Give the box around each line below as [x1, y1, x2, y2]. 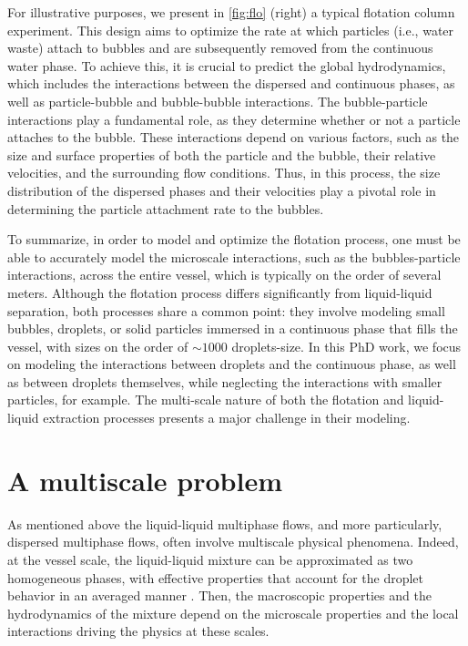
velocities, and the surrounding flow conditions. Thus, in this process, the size [7, 163, 441, 182]
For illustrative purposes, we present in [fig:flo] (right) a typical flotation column [7, 3, 455, 21]
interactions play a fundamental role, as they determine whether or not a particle [7, 109, 461, 128]
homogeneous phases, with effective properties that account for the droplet [7, 568, 424, 587]
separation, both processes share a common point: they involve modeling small [7, 301, 445, 320]
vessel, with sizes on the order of [7, 336, 188, 355]
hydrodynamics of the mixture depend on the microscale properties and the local [7, 603, 459, 622]
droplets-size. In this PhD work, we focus [231, 336, 462, 355]
